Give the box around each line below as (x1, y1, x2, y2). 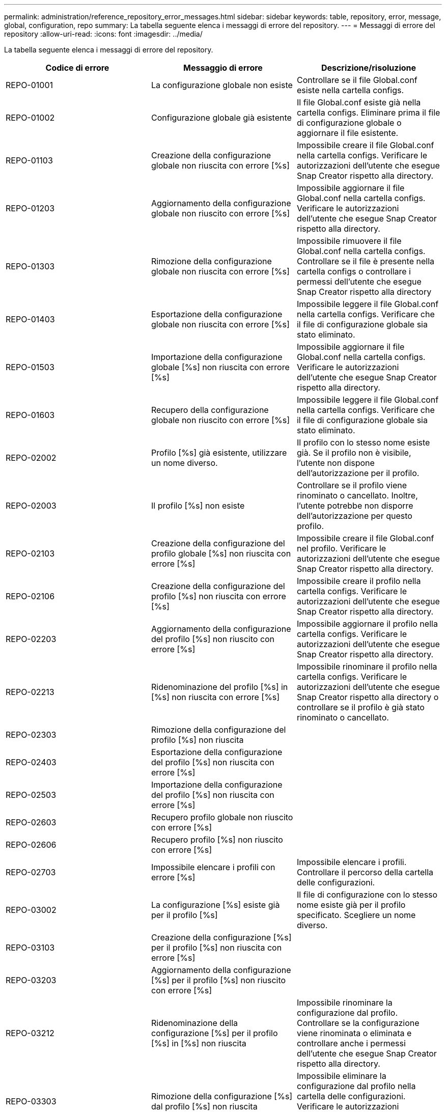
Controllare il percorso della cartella (296, 867, 434, 877)
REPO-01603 (6, 410, 55, 420)
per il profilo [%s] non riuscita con (151, 942, 282, 953)
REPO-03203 (6, 975, 57, 985)
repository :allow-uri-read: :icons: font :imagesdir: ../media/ (4, 30, 203, 38)
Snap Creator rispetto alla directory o (296, 692, 439, 702)
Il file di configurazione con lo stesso (296, 889, 438, 900)
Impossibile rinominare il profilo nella (296, 661, 437, 672)
